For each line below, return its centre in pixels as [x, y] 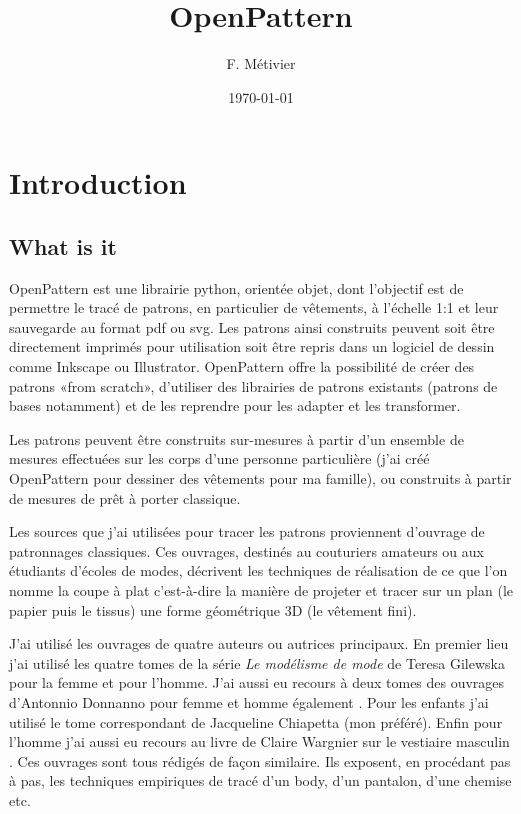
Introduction [98, 182]
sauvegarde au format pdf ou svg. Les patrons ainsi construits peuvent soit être [252, 326]
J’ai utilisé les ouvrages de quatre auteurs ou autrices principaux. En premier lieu [259, 643]
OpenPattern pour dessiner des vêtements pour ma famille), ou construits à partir [260, 478]
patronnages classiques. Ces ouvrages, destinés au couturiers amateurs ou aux [246, 550]
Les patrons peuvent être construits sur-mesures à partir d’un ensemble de [236, 438]
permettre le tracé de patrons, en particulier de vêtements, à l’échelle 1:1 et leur [254, 307]
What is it [63, 245]
